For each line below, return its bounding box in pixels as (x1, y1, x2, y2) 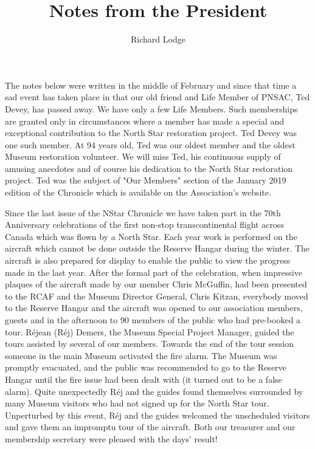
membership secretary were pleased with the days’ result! (5, 432, 218, 445)
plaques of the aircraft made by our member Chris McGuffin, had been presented (5, 278, 307, 290)
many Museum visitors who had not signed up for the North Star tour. (5, 397, 269, 410)
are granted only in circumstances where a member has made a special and (5, 114, 284, 127)
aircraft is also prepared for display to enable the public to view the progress (5, 254, 291, 267)
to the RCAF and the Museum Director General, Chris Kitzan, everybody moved (5, 289, 308, 302)
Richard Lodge (131, 33, 185, 46)
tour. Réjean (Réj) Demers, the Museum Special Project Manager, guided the (5, 325, 294, 338)
